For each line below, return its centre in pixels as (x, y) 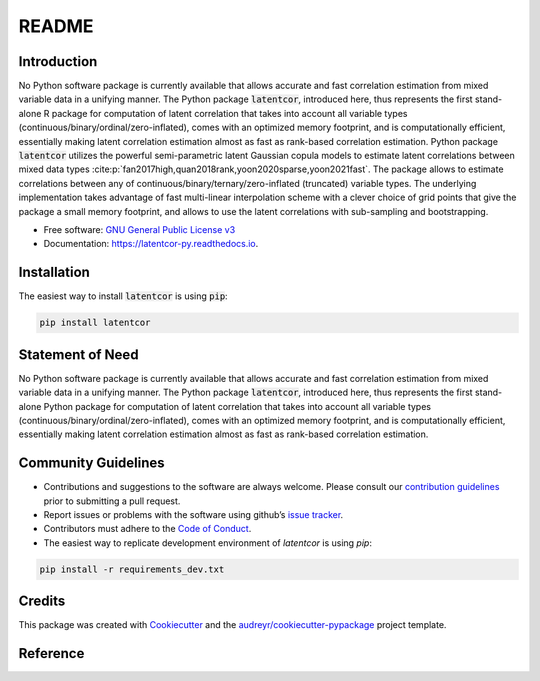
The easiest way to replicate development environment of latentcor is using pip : (207, 542)
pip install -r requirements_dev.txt (132, 569)
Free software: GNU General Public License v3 (139, 229)
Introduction (58, 61)
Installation (54, 272)
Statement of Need (78, 354)
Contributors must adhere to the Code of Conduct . (147, 529)
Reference (51, 653)
